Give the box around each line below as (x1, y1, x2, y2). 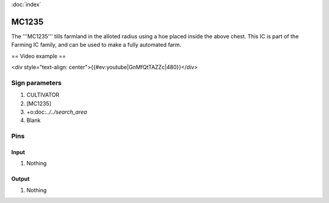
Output (11, 175, 30, 182)
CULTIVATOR (26, 91, 60, 98)
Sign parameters (11, 78, 62, 87)
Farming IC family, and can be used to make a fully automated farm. (11, 41, 182, 49)
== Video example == (11, 52, 66, 60)
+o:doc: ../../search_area (26, 108, 88, 115)
